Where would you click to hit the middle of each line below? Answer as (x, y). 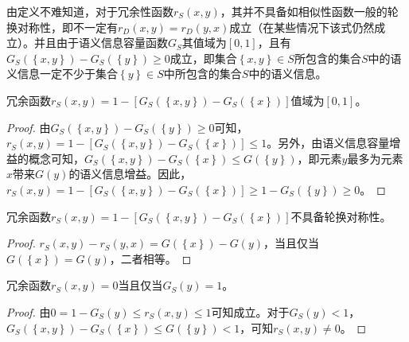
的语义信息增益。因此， (130, 174)
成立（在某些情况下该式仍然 (302, 27)
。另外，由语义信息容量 (328, 143)
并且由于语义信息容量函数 (101, 43)
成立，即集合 (203, 58)
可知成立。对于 (250, 311)
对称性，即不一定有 (67, 27)
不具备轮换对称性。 (341, 216)
